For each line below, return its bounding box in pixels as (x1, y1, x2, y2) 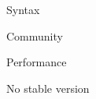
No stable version (6, 80, 90, 96)
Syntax (6, 2, 40, 17)
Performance (6, 54, 67, 70)
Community (6, 27, 63, 44)
